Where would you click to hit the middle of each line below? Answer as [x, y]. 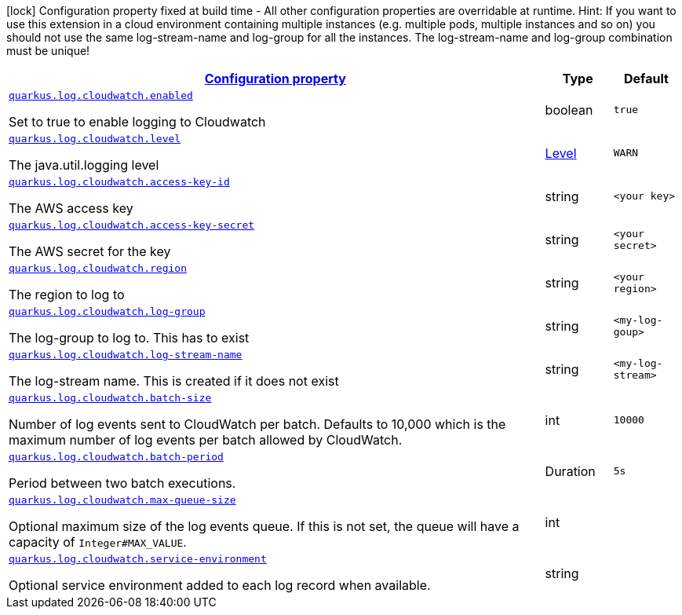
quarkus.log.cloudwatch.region [98, 268]
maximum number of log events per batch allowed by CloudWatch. [206, 440]
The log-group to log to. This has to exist [129, 338]
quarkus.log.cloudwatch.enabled [101, 95]
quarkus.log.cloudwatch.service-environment [138, 559]
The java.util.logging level [84, 165]
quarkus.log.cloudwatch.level [95, 139]
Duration [570, 471]
